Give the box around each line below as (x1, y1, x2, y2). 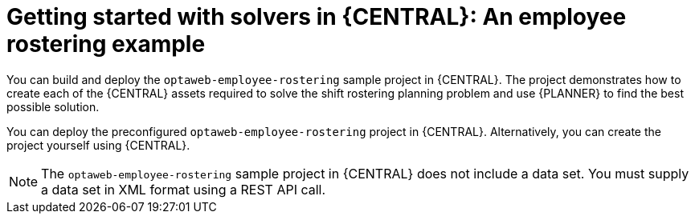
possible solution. (6, 99, 100, 114)
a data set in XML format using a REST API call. (41, 181, 326, 198)
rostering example (6, 30, 206, 58)
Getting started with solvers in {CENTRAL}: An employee (6, 3, 627, 30)
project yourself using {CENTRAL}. (6, 138, 190, 152)
